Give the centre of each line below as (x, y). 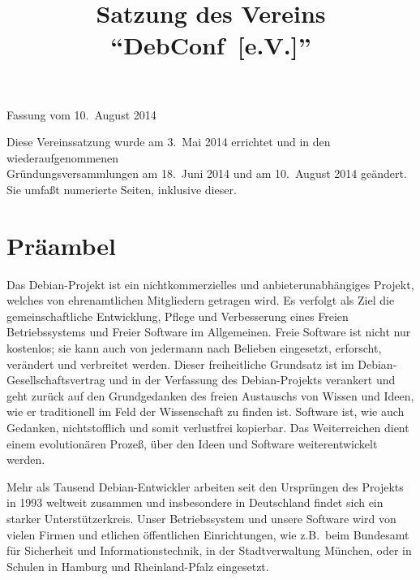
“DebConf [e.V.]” (211, 45)
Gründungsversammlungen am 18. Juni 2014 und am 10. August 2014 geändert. (207, 173)
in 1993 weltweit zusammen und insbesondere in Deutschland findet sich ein (195, 502)
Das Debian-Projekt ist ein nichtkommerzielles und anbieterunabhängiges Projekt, (210, 284)
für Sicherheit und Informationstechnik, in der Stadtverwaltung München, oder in (209, 550)
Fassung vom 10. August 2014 (81, 114)
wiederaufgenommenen (63, 157)
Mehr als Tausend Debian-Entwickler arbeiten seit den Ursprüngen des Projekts (205, 486)
